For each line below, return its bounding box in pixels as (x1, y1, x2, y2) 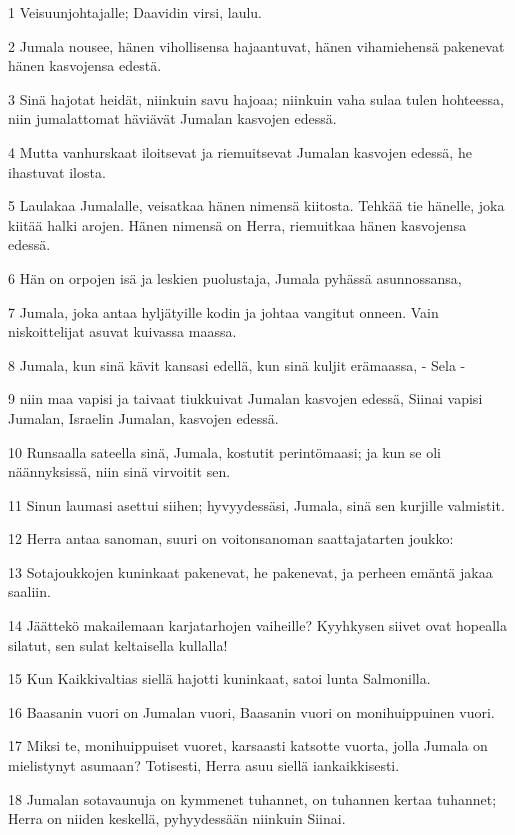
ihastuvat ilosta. (8, 161, 106, 182)
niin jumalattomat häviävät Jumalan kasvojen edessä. (8, 108, 337, 129)
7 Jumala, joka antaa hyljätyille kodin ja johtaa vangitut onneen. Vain (8, 301, 439, 322)
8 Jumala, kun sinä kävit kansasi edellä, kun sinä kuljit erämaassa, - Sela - (8, 354, 466, 375)
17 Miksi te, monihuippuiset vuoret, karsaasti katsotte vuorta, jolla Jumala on (8, 735, 488, 756)
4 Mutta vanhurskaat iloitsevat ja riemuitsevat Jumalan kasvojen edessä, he (8, 141, 472, 162)
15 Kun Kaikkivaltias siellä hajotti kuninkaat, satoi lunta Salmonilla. (8, 668, 431, 689)
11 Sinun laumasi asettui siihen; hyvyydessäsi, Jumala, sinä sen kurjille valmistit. (8, 494, 505, 515)
